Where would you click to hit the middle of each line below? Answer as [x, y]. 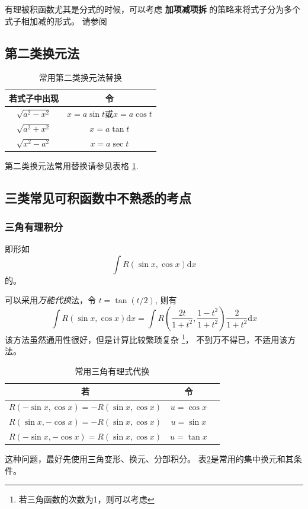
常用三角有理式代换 [112, 370]
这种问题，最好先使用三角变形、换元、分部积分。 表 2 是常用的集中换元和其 [149, 459]
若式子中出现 [34, 98]
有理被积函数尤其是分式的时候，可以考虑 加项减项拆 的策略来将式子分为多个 [153, 9]
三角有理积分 [34, 226]
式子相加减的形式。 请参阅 [56, 20]
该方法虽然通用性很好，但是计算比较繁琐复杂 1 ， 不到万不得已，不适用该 [146, 338]
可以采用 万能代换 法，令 [50, 300]
